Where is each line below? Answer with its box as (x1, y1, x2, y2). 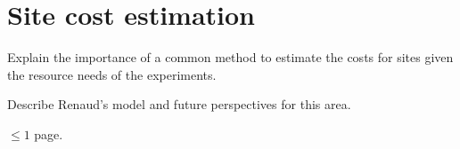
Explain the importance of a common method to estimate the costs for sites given (7, 48, 454, 67)
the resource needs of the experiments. (7, 65, 217, 83)
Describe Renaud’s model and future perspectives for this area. (7, 95, 351, 114)
